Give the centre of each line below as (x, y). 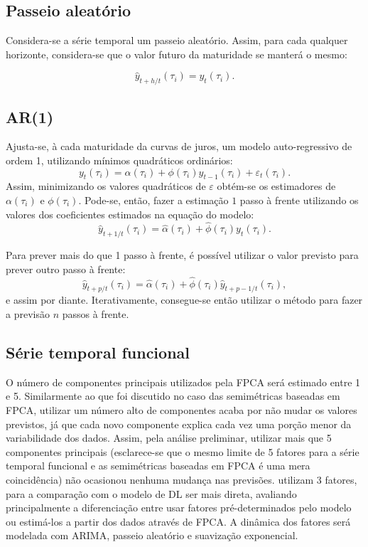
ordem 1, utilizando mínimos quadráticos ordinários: (119, 160)
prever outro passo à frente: (66, 269)
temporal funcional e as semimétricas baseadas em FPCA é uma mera (158, 466)
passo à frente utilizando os (299, 200)
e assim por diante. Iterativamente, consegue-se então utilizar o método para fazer (184, 300)
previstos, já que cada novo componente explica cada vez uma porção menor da (179, 424)
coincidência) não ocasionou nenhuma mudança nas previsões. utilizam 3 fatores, (182, 479)
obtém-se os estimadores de (276, 186)
